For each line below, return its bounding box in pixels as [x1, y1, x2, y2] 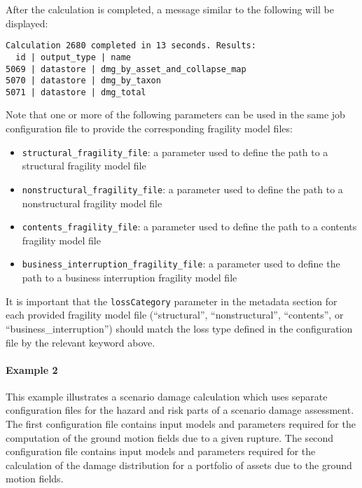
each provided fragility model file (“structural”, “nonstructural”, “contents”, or [6, 307, 344, 322]
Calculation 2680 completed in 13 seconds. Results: [6, 41, 256, 51]
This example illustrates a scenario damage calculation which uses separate [6, 389, 328, 403]
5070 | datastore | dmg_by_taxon [6, 76, 161, 86]
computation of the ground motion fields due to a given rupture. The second [6, 430, 334, 445]
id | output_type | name [15, 52, 131, 62]
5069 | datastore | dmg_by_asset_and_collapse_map [6, 64, 246, 74]
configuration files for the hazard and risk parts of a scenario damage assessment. [6, 403, 354, 417]
